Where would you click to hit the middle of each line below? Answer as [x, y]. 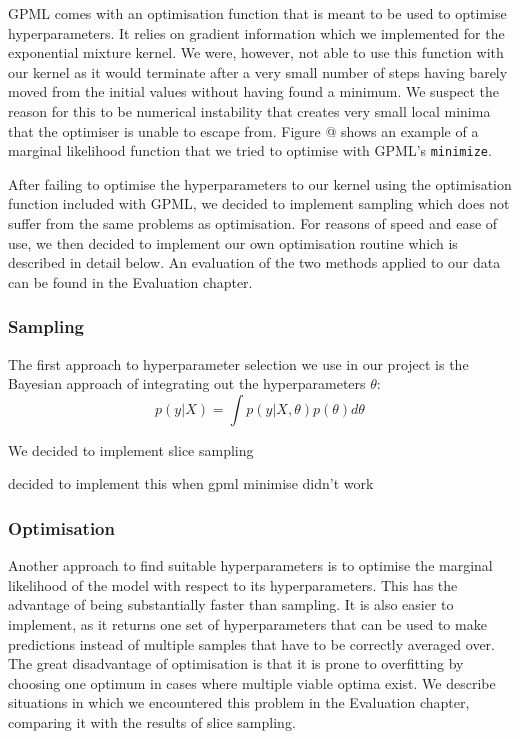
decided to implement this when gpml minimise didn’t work [191, 483]
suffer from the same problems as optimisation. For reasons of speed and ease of [253, 223]
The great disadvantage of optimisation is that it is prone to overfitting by [236, 663]
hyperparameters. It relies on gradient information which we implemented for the [256, 32]
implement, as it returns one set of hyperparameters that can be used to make [247, 623]
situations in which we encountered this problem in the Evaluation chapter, [239, 702]
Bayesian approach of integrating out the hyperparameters [187, 383]
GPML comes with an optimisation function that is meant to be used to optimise [257, 13]
